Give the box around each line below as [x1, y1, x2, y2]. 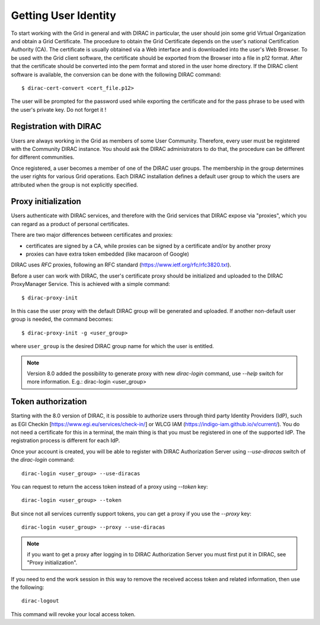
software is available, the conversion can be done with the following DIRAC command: [11, 71, 222, 78]
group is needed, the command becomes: [11, 315, 113, 323]
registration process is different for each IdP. [11, 437, 120, 444]
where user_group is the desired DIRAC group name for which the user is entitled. [11, 343, 215, 350]
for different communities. [11, 154, 75, 161]
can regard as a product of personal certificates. [11, 220, 130, 227]
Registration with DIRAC [11, 121, 102, 131]
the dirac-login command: [11, 456, 75, 463]
